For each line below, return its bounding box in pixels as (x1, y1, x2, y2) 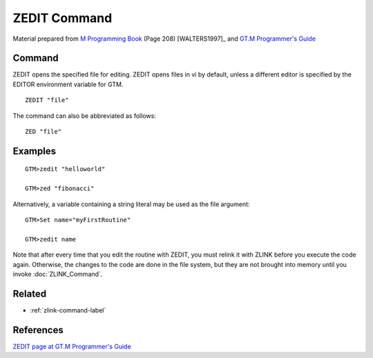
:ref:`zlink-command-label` (30, 306, 106, 314)
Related (12, 288, 47, 299)
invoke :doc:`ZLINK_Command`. (12, 270, 103, 278)
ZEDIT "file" (25, 97, 69, 104)
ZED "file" (25, 128, 62, 136)
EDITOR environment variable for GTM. (12, 80, 124, 88)
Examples (12, 145, 57, 157)
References (12, 324, 64, 336)
